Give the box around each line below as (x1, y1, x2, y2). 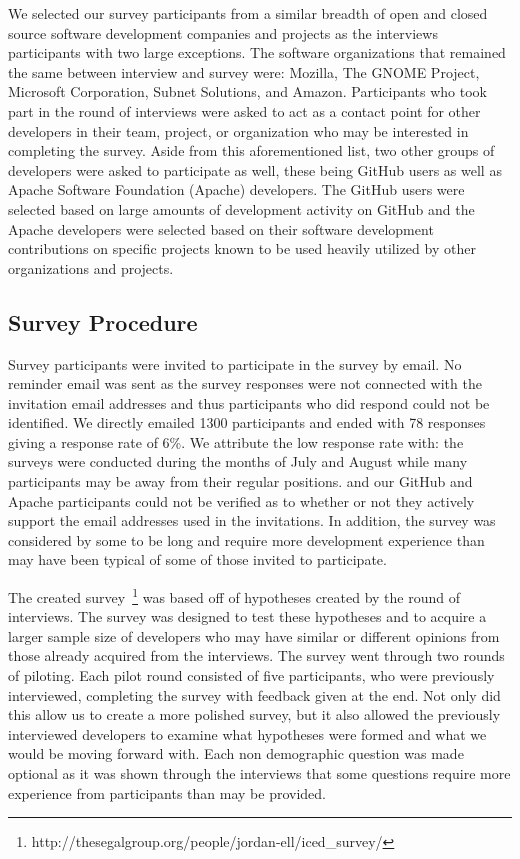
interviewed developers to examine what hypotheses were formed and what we (8, 723, 487, 744)
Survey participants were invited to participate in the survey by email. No (8, 353, 462, 374)
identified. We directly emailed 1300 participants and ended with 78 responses (8, 412, 486, 433)
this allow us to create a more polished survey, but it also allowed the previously (8, 704, 501, 725)
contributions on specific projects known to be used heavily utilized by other (8, 238, 476, 259)
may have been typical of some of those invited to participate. (8, 549, 387, 570)
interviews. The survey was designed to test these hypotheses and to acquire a (8, 606, 487, 627)
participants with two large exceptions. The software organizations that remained (8, 42, 506, 63)
